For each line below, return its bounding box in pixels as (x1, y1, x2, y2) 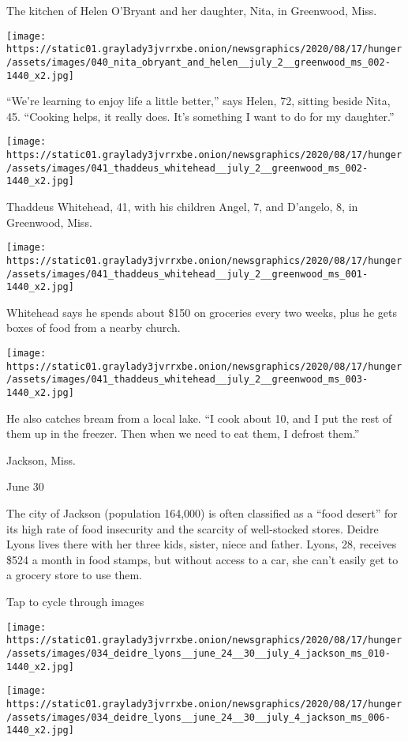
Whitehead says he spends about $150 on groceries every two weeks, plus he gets (6, 303, 397, 320)
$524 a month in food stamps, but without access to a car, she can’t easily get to (6, 551, 399, 567)
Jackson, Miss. (6, 451, 76, 468)
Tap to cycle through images (6, 593, 144, 609)
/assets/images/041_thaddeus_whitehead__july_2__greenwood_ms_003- (6, 374, 369, 386)
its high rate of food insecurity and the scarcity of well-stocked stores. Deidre (6, 520, 379, 537)
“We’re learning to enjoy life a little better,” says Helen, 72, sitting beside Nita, (6, 92, 391, 109)
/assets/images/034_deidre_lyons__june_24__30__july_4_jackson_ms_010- (6, 647, 391, 659)
